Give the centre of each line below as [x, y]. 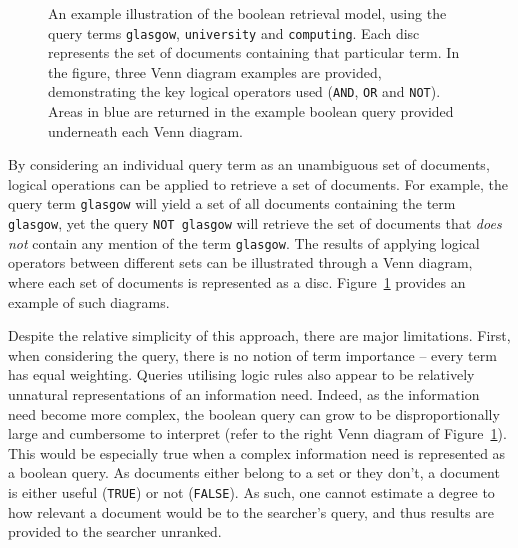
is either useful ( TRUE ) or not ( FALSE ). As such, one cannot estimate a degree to [251, 491]
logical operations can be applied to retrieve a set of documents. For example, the [258, 183]
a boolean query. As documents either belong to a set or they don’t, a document [254, 472]
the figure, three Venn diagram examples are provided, [215, 71]
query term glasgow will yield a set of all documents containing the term [232, 203]
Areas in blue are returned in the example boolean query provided [251, 111]
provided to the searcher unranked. [115, 531]
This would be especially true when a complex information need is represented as [257, 452]
